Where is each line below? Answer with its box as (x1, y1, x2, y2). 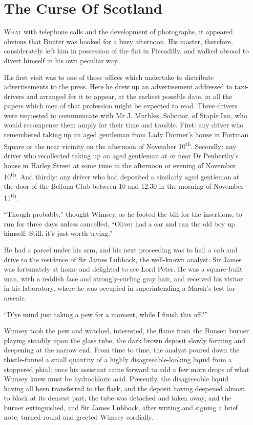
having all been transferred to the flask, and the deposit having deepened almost (4, 383, 245, 393)
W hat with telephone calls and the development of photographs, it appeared (4, 26, 233, 37)
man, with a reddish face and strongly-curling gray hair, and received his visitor (4, 273, 243, 283)
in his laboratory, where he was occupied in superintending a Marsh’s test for (4, 283, 235, 293)
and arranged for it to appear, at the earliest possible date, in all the (26, 91, 232, 101)
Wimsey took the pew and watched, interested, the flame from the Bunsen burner (4, 325, 249, 336)
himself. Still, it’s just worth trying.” (4, 228, 113, 238)
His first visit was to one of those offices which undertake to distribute (4, 72, 214, 82)
